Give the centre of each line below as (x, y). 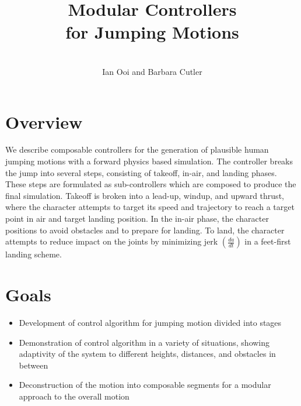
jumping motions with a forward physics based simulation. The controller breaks (149, 161)
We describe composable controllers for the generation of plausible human (137, 149)
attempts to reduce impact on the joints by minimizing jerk (112, 241)
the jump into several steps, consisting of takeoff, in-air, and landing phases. (141, 172)
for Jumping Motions (152, 32)
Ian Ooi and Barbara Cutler (152, 71)
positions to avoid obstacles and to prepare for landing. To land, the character (145, 230)
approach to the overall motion (74, 396)
